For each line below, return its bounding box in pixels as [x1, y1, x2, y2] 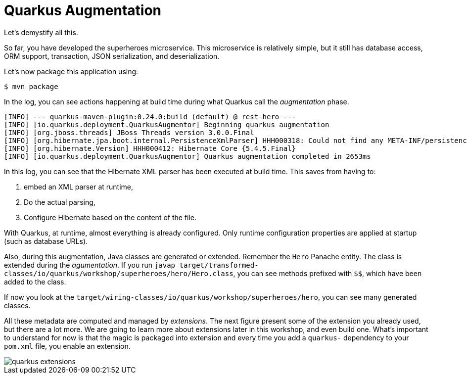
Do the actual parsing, [24, 197, 95, 206]
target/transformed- [179, 261, 259, 269]
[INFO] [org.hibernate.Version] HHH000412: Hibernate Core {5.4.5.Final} [4, 144, 296, 152]
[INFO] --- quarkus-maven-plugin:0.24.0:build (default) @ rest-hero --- [4, 112, 296, 121]
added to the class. [4, 277, 66, 286]
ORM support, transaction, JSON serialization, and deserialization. [4, 51, 220, 60]
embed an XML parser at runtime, [24, 182, 134, 191]
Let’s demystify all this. [4, 28, 78, 37]
